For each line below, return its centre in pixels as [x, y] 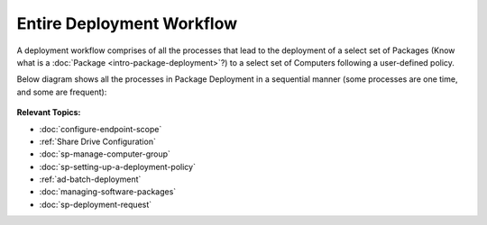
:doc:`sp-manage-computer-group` [105, 154]
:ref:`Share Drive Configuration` [98, 141]
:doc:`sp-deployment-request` [96, 204]
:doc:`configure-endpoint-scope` [101, 129]
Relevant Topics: [49, 112]
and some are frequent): [62, 92]
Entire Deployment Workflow [127, 23]
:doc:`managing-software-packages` [108, 192]
